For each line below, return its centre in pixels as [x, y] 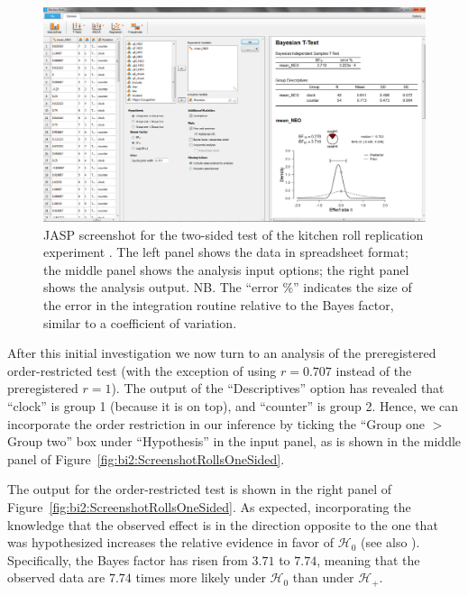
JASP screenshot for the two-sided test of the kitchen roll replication [234, 234]
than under [323, 577]
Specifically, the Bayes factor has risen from [128, 559]
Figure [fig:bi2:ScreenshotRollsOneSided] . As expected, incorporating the [209, 506]
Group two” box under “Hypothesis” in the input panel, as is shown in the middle [234, 441]
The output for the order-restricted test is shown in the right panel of [199, 489]
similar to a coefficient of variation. [140, 322]
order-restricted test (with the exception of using [142, 370]
